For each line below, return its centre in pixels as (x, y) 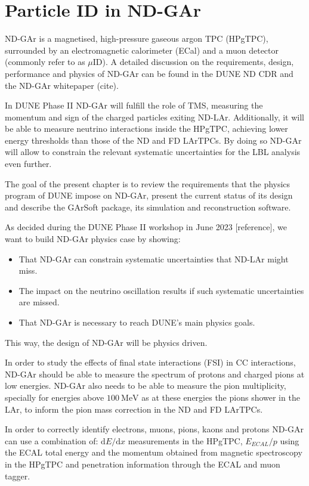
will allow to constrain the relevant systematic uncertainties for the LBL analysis (153, 152)
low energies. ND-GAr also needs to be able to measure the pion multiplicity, (146, 386)
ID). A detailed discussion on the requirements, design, (193, 62)
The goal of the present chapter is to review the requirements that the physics (148, 183)
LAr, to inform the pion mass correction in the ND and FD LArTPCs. (134, 409)
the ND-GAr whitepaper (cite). (62, 85)
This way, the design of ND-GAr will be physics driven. (106, 342)
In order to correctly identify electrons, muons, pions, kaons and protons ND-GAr (154, 429)
